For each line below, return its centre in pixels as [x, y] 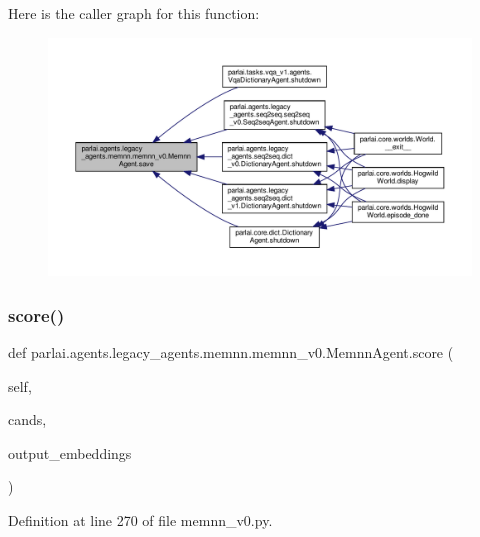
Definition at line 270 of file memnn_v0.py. [140, 519]
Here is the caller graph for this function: [134, 13]
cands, [27, 419]
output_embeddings [70, 452]
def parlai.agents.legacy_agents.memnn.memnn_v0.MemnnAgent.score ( [231, 351]
